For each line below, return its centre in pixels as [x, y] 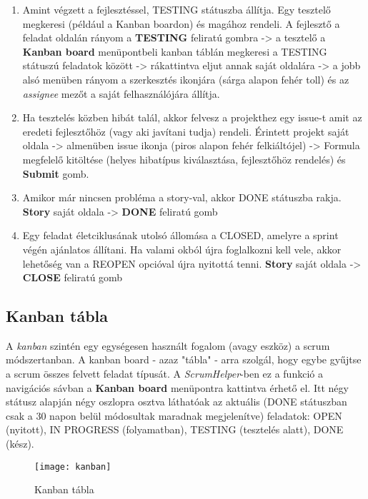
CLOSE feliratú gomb [73, 277]
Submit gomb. [56, 173]
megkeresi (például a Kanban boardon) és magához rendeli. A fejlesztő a [181, 23]
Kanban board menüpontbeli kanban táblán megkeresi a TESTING [175, 51]
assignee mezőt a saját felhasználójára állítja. [121, 93]
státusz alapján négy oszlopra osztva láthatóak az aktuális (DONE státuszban [176, 402]
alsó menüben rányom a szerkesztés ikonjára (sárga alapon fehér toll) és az [186, 79]
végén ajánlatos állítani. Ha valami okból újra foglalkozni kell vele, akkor [182, 249]
